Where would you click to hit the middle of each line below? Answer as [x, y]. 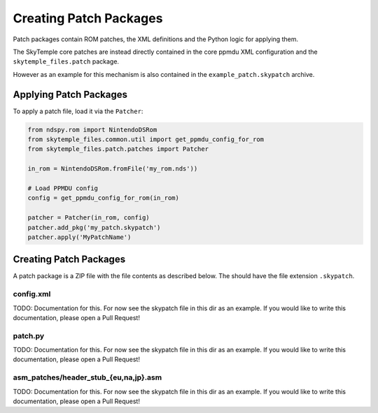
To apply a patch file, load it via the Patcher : [78, 111]
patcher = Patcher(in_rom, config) [89, 218]
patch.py [29, 335]
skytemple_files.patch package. [66, 61]
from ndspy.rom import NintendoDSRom [92, 130]
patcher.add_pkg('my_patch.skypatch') [94, 227]
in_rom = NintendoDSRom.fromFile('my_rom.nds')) [113, 169]
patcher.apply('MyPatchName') [79, 237]
